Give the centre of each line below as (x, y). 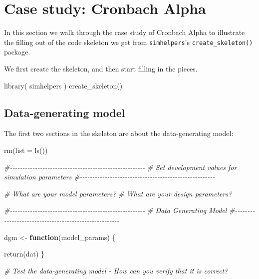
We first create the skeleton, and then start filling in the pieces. (101, 68)
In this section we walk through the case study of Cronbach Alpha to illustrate (125, 32)
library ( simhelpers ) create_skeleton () (63, 85)
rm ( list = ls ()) (26, 150)
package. (17, 52)
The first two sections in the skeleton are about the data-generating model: (119, 133)
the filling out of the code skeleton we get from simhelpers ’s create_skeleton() (129, 42)
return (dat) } (24, 254)
